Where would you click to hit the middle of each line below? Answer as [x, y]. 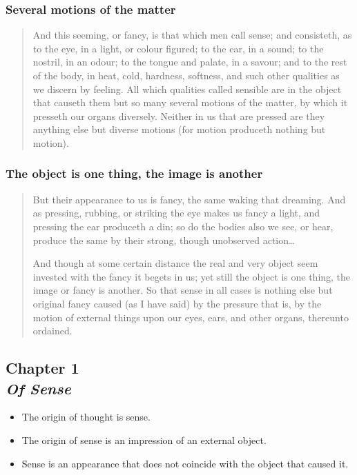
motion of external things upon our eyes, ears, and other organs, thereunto [191, 317]
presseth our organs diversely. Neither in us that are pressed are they [179, 115]
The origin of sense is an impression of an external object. [144, 439]
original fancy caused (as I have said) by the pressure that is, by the [177, 303]
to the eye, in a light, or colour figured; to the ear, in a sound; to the [178, 48]
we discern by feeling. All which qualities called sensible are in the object [187, 89]
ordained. [52, 331]
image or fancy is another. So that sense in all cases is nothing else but [183, 290]
